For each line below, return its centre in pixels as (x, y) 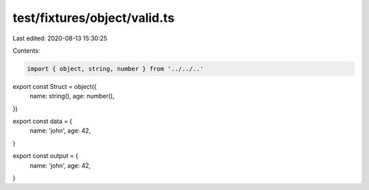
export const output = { (45, 156)
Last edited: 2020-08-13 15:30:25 (60, 38)
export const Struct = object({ (55, 86)
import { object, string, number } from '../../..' (115, 69)
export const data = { (43, 121)
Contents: (26, 51)
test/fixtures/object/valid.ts (94, 18)
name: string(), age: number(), (72, 96)
